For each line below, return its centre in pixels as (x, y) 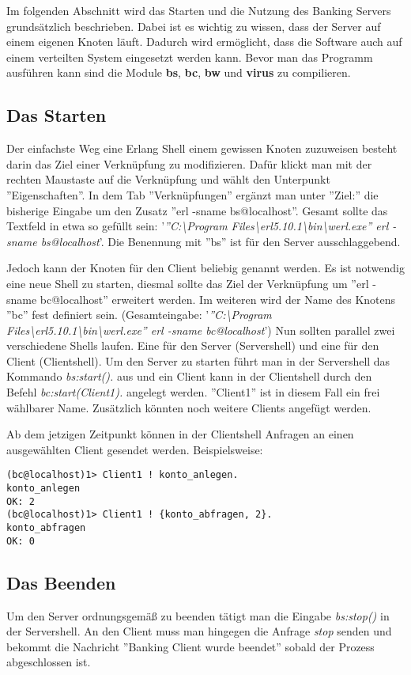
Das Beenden (61, 582)
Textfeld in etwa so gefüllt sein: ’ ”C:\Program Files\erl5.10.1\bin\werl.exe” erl (198, 226)
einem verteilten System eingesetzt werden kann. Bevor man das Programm (190, 57)
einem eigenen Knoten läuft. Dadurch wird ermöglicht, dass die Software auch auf (204, 42)
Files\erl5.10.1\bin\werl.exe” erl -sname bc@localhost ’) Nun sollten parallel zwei (201, 330)
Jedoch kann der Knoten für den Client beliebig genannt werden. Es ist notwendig (205, 268)
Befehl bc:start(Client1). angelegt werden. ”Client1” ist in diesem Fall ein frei (193, 392)
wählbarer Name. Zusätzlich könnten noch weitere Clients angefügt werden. (189, 407)
